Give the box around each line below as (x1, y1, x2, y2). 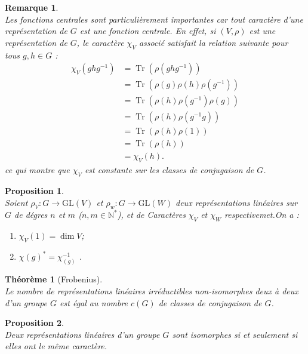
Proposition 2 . (5, 316, 64, 329)
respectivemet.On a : (224, 208, 299, 221)
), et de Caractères (117, 208, 186, 221)
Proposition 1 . (5, 184, 64, 196)
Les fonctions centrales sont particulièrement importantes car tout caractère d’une (5, 13, 303, 25)
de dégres (14, 208, 48, 221)
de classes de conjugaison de (158, 296, 262, 309)
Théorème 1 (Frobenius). (5, 273, 103, 285)
